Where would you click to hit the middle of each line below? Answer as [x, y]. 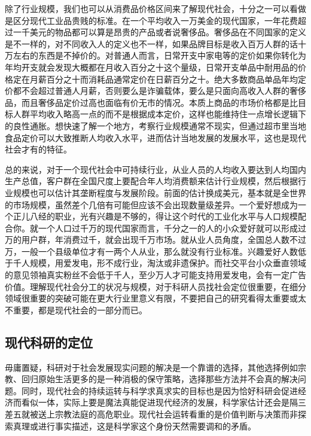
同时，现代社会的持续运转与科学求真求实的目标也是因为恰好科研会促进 [159, 390]
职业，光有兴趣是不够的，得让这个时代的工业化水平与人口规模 [176, 216]
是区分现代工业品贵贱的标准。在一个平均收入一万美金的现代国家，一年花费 [151, 20]
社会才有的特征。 [38, 149]
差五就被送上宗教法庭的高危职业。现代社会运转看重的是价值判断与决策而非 [151, 414]
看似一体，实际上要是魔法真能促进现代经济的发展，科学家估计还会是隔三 [164, 402]
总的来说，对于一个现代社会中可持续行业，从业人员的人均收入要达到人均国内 [155, 169]
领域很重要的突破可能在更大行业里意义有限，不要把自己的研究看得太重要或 [151, 298]
